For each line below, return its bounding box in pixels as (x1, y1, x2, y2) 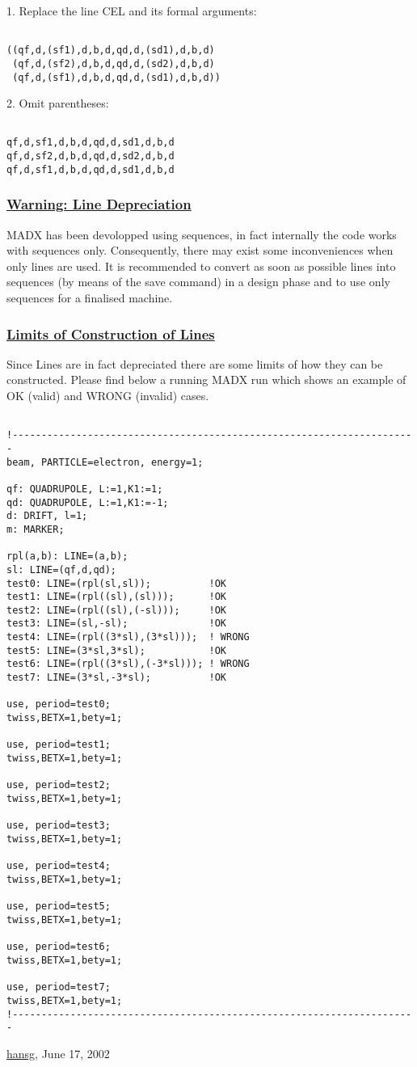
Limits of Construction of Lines (6, 323, 215, 344)
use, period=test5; (6, 900, 111, 913)
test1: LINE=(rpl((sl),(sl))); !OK (6, 591, 227, 603)
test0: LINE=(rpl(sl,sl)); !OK (6, 577, 227, 589)
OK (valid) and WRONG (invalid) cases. (6, 387, 209, 404)
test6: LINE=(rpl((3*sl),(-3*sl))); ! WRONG (6, 658, 250, 670)
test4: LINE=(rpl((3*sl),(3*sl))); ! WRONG (6, 631, 250, 643)
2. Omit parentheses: (6, 95, 109, 112)
